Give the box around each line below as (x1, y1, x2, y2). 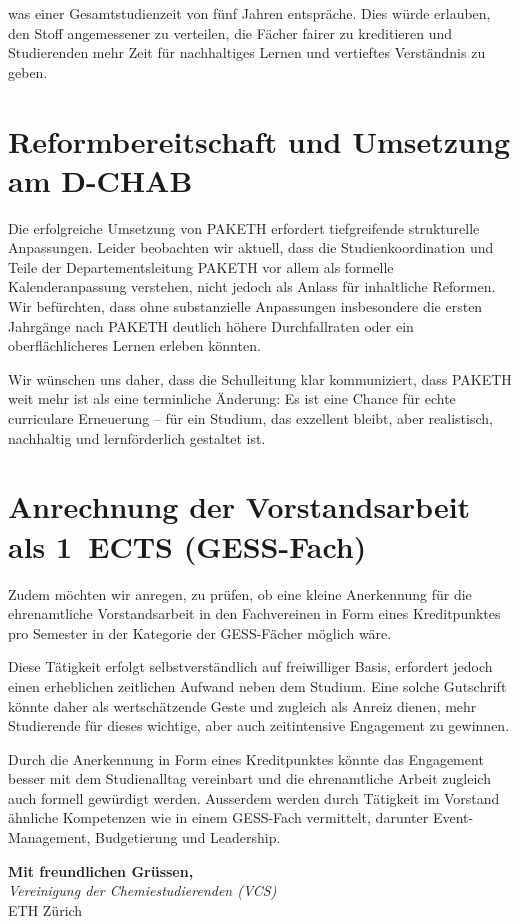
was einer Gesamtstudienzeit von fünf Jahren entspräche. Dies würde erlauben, (8, 3, 491, 23)
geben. (8, 61, 48, 82)
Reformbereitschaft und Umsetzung (8, 120, 510, 161)
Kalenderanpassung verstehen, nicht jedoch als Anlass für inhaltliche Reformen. (8, 276, 496, 297)
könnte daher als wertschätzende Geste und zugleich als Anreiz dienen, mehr (8, 695, 477, 716)
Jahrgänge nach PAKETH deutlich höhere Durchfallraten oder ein (8, 315, 414, 336)
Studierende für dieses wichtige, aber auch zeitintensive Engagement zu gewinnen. (8, 715, 510, 736)
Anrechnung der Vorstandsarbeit (8, 486, 471, 527)
